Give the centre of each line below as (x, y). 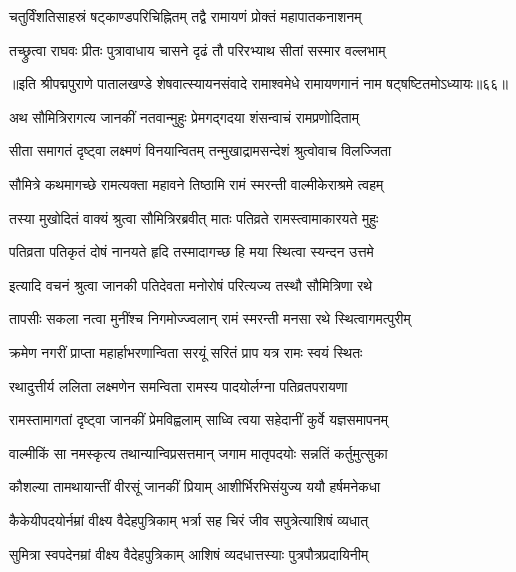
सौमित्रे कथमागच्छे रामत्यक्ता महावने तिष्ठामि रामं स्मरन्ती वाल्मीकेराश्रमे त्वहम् (196, 183)
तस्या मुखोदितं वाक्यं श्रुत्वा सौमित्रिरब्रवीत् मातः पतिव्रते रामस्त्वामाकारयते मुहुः (194, 217)
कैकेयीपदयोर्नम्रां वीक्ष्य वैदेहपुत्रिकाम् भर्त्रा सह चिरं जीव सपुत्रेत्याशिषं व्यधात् (189, 519)
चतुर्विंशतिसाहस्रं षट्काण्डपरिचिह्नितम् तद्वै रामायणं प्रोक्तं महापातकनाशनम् (185, 16)
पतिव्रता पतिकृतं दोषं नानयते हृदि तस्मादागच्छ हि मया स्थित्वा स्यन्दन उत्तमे (191, 251)
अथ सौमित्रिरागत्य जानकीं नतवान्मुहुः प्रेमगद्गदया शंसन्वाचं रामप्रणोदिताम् (184, 116)
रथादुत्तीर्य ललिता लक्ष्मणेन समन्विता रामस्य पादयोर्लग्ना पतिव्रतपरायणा (178, 385)
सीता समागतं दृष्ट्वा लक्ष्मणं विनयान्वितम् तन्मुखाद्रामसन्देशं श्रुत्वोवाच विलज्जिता (200, 150)
